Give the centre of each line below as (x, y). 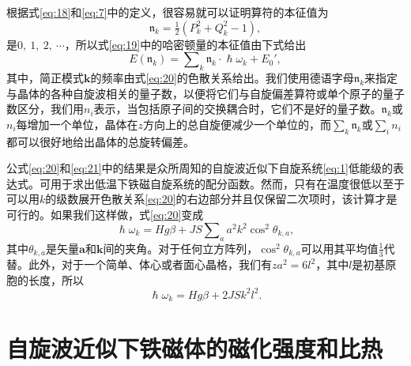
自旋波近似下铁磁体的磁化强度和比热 (195, 347)
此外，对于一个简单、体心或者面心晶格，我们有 (150, 264)
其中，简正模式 (45, 77)
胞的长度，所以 (45, 279)
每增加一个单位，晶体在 (77, 124)
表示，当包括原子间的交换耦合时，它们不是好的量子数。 (238, 109)
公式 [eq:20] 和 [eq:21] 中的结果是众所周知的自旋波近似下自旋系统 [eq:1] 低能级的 (200, 168)
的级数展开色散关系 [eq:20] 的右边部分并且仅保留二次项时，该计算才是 (221, 199)
